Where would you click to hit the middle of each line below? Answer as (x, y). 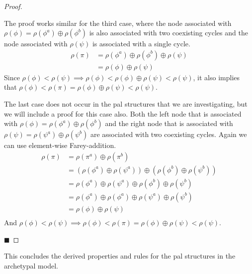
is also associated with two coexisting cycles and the (168, 33)
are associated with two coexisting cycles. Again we (168, 134)
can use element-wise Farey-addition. (60, 145)
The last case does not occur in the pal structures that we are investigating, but (126, 104)
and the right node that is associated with (169, 123)
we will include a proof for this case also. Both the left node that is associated (123, 113)
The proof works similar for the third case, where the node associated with (118, 23)
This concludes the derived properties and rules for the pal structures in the (120, 256)
